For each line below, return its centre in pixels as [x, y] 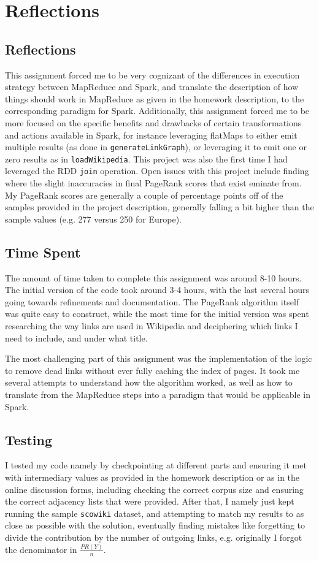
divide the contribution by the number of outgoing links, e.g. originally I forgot [154, 537]
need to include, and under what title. [76, 338]
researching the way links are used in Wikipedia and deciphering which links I [152, 326]
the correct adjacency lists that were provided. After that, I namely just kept [150, 501]
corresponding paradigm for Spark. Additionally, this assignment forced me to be [157, 111]
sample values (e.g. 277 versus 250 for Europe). [93, 219]
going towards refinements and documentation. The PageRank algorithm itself [152, 301]
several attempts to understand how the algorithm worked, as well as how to [149, 382]
